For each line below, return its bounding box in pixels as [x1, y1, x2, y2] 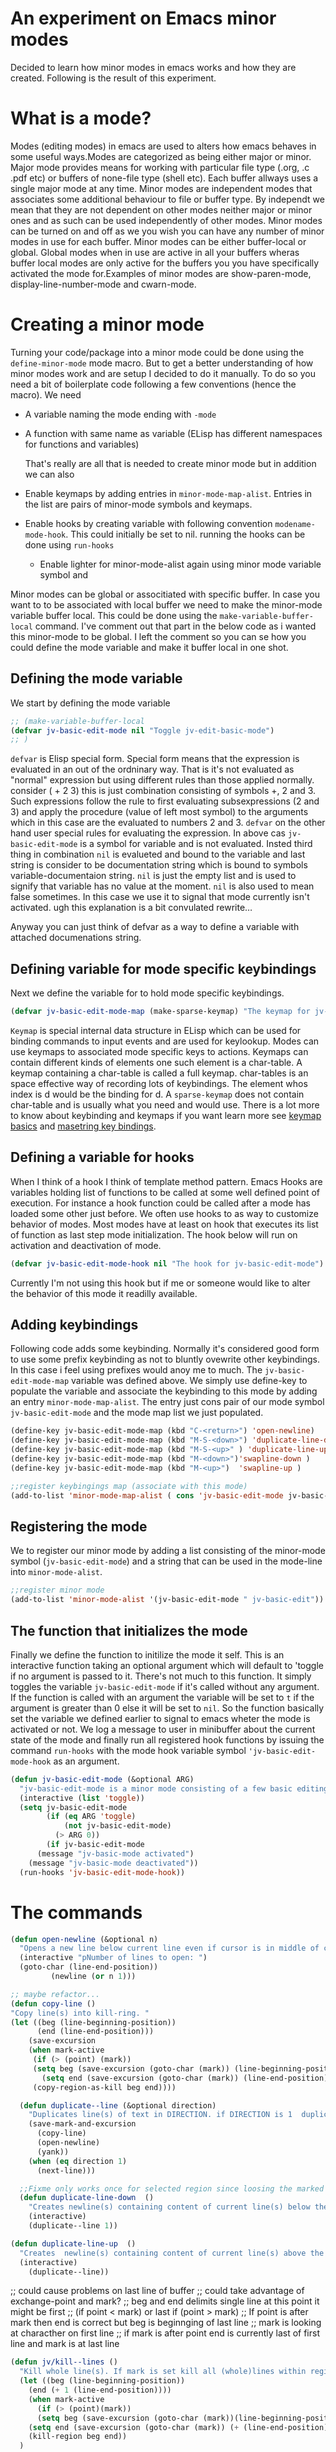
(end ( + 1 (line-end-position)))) [28, 2385, 172, 2395]
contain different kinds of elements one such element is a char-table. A [10, 1056, 303, 1068]
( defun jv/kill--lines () [10, 2357, 118, 2367]
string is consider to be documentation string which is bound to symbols [10, 859, 308, 871]
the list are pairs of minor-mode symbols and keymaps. [24, 498, 253, 510]
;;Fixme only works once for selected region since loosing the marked [19, 2183, 325, 2194]
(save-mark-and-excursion [28, 2119, 137, 2129]
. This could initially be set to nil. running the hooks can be [65, 528, 306, 540]
